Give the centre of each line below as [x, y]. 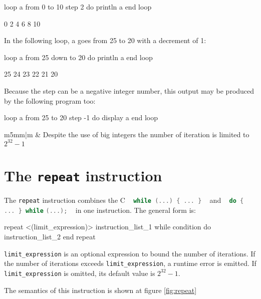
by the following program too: [50, 100]
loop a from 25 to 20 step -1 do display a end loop [81, 117]
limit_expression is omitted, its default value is [80, 273]
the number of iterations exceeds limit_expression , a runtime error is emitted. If [130, 263]
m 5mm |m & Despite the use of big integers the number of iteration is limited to [127, 134]
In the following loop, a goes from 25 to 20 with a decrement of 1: [105, 40]
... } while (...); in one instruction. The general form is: [100, 210]
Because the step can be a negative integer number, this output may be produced [129, 90]
